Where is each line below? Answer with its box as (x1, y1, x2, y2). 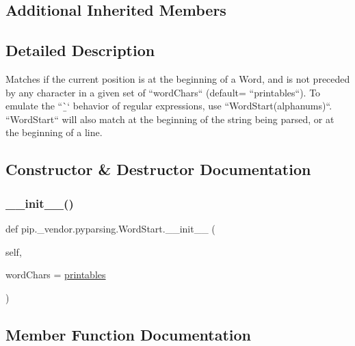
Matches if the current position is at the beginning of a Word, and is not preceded (5, 71, 350, 85)
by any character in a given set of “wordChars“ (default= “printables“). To (5, 85, 321, 99)
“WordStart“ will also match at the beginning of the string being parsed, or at (5, 111, 334, 126)
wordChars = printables (5, 267, 106, 282)
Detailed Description (5, 40, 155, 61)
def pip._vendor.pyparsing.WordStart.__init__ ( (5, 221, 215, 235)
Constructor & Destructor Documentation (5, 159, 311, 180)
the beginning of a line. (5, 125, 103, 139)
